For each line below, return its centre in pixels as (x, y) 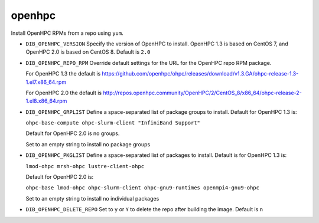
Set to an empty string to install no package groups (88, 144)
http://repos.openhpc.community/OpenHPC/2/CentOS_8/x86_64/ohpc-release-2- (203, 93)
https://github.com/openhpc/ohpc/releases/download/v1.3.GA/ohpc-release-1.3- (200, 74)
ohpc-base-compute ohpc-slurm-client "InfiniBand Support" (113, 123)
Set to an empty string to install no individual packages (92, 198)
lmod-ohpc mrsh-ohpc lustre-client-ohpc (85, 166)
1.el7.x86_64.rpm (46, 82)
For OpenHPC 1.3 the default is (63, 74)
